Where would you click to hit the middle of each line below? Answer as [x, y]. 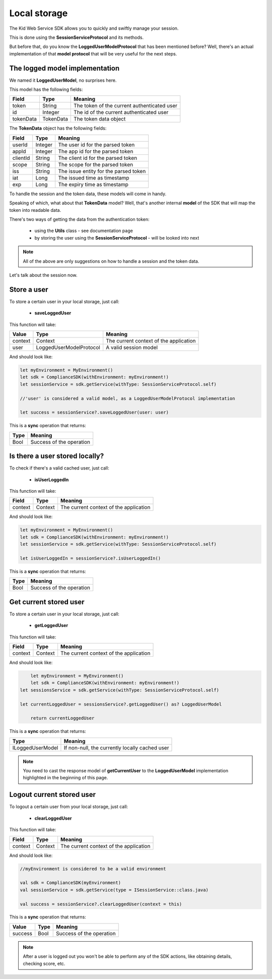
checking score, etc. [44, 963]
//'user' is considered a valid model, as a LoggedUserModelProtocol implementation [127, 398]
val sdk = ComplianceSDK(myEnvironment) [70, 883]
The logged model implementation [64, 68]
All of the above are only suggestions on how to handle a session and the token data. [111, 261]
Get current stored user [47, 602]
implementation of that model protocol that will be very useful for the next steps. [93, 53]
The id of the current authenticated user [121, 112]
